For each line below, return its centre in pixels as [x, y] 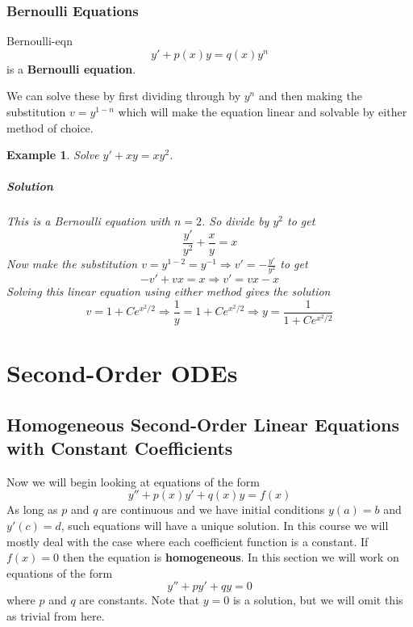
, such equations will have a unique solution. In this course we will [225, 525]
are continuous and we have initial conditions [213, 509]
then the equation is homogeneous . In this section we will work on [231, 557]
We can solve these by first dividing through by [124, 96]
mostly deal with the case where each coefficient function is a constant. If [188, 541]
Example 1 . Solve [53, 155]
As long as [32, 509]
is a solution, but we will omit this [318, 600]
